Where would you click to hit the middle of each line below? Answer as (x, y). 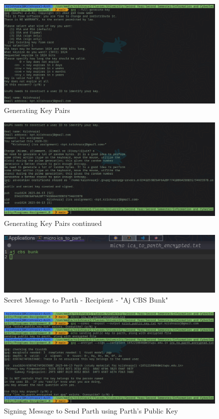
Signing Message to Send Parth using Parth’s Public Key (91, 410)
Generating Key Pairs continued (53, 223)
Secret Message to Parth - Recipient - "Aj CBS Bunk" (86, 299)
